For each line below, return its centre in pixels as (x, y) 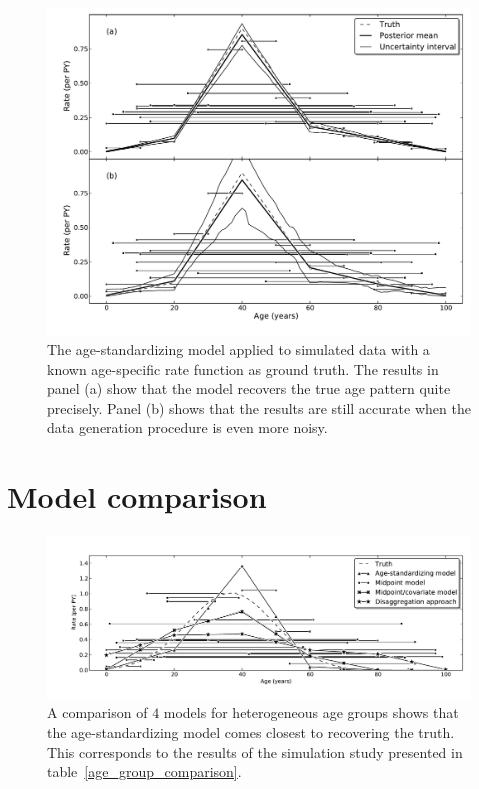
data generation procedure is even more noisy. (187, 427)
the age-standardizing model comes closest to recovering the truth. (251, 731)
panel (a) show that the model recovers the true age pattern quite (249, 388)
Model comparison (137, 496)
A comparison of (97, 712)
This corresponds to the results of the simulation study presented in (255, 751)
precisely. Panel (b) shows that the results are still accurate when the (259, 407)
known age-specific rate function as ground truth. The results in (243, 368)
